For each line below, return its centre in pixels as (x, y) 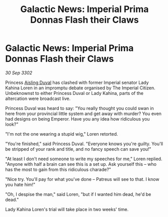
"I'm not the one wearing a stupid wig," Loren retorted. (62, 134)
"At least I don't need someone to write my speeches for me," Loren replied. (84, 159)
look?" (12, 124)
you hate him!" (20, 184)
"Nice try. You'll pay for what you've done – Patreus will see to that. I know (82, 179)
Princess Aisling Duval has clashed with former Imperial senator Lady (77, 82)
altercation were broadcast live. (38, 98)
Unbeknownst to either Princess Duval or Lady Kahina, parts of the (74, 93)
